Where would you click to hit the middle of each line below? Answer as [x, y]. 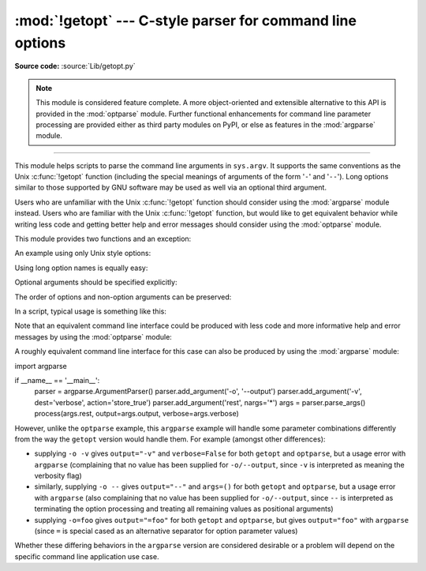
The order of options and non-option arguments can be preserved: [123, 297]
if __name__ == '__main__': [57, 380]
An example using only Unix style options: [83, 254]
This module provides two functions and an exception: [103, 239]
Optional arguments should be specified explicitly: [96, 282]
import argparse [41, 366]
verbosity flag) [58, 476]
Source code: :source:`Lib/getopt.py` [75, 66]
